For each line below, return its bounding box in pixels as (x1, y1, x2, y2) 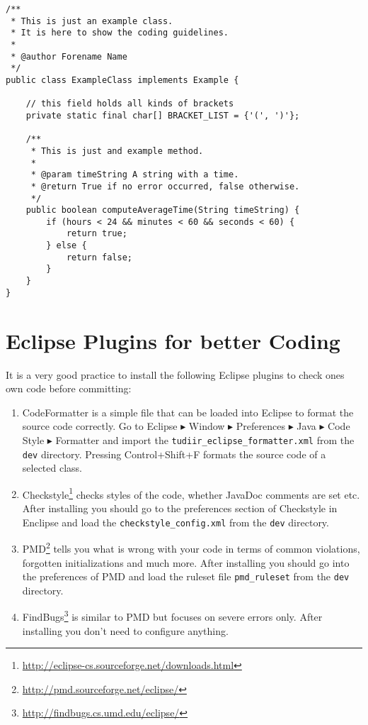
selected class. (22, 460, 82, 475)
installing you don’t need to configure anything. (22, 623, 229, 638)
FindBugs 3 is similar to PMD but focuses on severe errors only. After (22, 607, 323, 624)
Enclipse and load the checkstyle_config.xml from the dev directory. (22, 514, 329, 529)
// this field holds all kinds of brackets (25, 99, 234, 109)
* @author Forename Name (11, 51, 127, 62)
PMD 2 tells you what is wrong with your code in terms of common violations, (22, 539, 360, 555)
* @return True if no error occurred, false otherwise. (30, 181, 300, 192)
